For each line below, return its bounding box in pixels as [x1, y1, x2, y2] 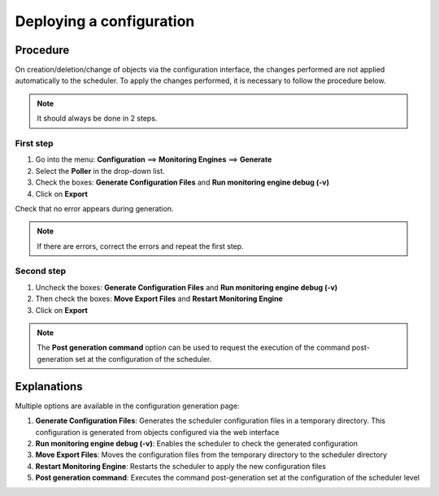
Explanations [15, 379, 83, 394]
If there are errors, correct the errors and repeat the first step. [37, 241, 244, 251]
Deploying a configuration [15, 12, 195, 30]
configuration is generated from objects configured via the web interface [35, 427, 280, 437]
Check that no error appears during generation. [15, 203, 174, 213]
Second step [15, 265, 67, 276]
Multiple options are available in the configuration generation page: [15, 401, 240, 411]
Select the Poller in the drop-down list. [35, 166, 166, 176]
